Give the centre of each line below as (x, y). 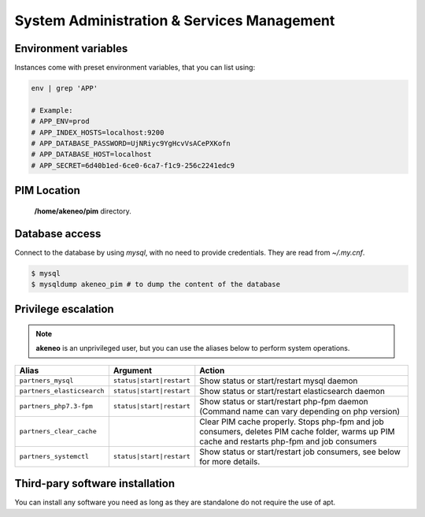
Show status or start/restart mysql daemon (279, 381)
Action (212, 370)
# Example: (52, 110)
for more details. (230, 461)
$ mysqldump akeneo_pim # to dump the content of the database (156, 285)
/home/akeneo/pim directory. (83, 211)
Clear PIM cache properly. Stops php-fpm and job (292, 422)
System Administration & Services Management (175, 20)
